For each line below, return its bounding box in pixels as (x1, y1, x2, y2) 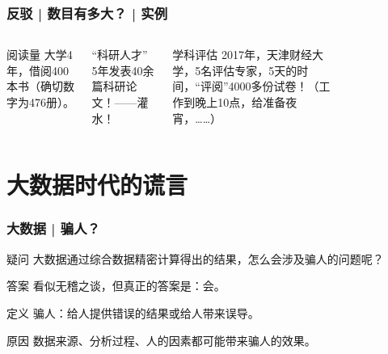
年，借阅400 (6, 61, 69, 78)
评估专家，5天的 (212, 61, 297, 78)
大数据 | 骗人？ (6, 218, 100, 238)
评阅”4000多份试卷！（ (200, 78, 319, 95)
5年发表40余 (91, 61, 154, 78)
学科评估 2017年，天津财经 (172, 46, 312, 63)
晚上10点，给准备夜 (195, 94, 297, 110)
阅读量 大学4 (6, 46, 73, 63)
